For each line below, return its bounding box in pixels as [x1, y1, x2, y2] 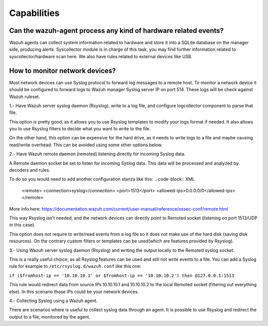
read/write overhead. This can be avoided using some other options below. [9, 142, 163, 148]
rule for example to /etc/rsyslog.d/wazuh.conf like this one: [9, 263, 141, 269]
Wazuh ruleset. [9, 94, 40, 100]
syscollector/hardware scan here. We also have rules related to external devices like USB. [9, 53, 193, 59]
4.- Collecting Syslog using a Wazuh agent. [9, 298, 98, 304]
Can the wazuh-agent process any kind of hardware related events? [9, 26, 224, 35]
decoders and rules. [9, 167, 51, 173]
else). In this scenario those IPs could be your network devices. [9, 289, 139, 295]
